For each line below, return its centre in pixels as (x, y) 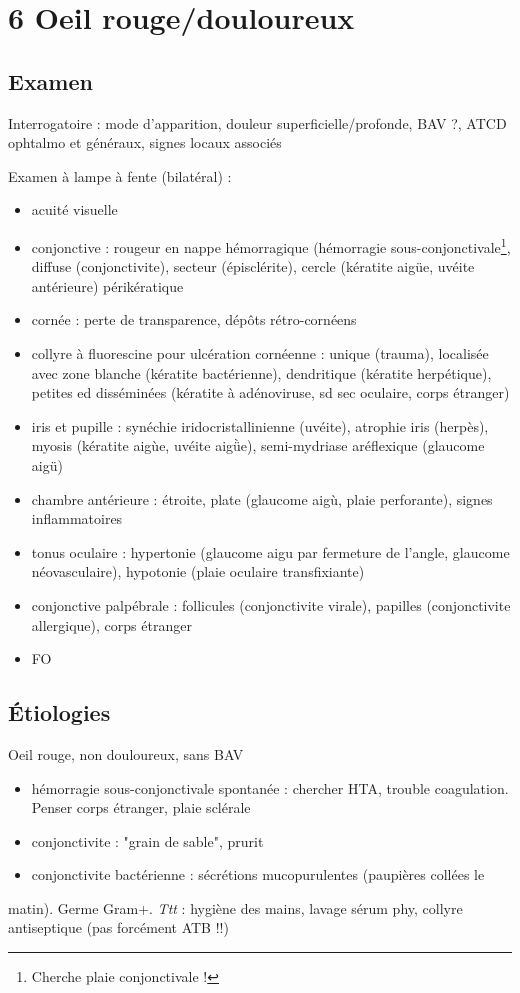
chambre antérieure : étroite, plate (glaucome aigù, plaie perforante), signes (262, 498)
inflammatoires (77, 518)
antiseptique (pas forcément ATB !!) (118, 927)
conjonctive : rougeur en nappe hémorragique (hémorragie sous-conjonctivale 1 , (271, 245)
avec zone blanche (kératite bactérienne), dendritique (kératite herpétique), (261, 372)
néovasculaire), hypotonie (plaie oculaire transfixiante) (198, 571)
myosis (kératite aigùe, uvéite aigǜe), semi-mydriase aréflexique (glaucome (258, 445)
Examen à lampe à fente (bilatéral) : (120, 175)
